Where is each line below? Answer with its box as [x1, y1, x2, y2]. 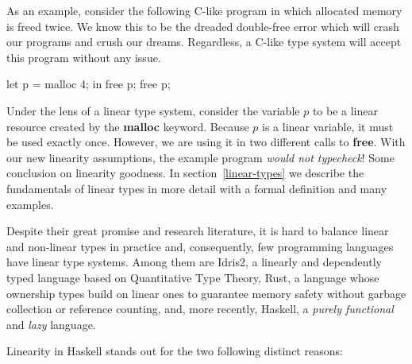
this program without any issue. [6, 48, 161, 65]
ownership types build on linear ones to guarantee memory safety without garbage [6, 285, 406, 301]
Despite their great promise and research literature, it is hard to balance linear [6, 223, 389, 239]
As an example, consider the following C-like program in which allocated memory [6, 2, 402, 18]
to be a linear [312, 102, 378, 118]
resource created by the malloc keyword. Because [6, 118, 249, 134]
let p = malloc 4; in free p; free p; [6, 76, 171, 92]
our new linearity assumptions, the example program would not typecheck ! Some [6, 149, 395, 165]
